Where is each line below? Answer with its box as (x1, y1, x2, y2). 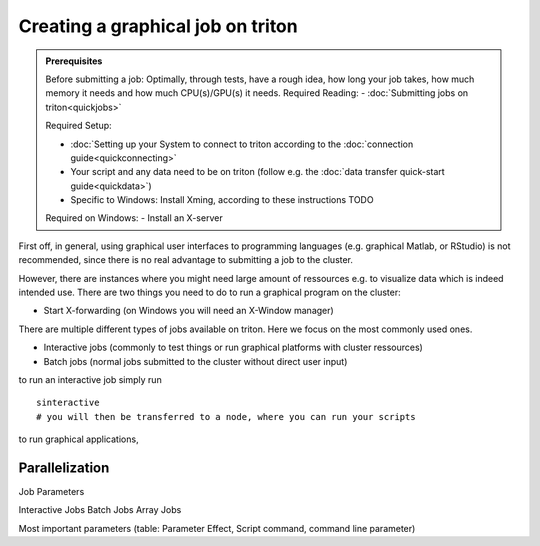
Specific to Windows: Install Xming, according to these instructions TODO (70, 194, 374, 206)
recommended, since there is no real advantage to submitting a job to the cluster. (18, 254, 354, 266)
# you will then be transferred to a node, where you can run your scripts (36, 411, 416, 422)
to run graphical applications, (18, 433, 139, 445)
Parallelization (18, 459, 110, 476)
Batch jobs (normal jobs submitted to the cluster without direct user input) (43, 355, 348, 367)
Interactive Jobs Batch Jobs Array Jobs (18, 504, 182, 516)
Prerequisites (45, 55, 103, 67)
